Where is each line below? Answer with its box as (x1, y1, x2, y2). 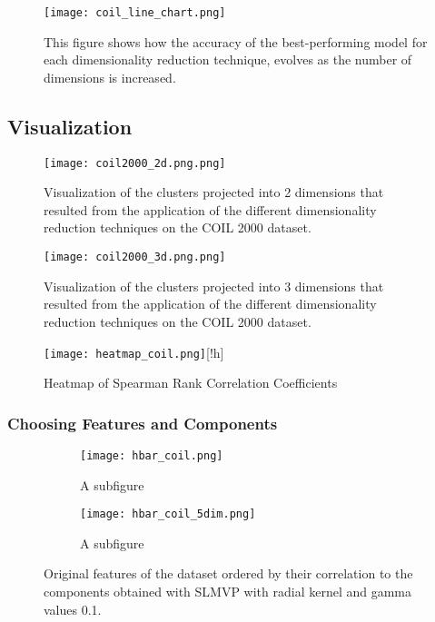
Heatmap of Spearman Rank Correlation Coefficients (44, 373, 338, 392)
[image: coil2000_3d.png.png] (44, 251, 226, 264)
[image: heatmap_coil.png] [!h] (44, 342, 224, 361)
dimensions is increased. (44, 67, 176, 86)
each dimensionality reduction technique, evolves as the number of (44, 50, 412, 69)
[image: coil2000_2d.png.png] (44, 156, 226, 170)
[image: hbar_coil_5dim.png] (80, 508, 256, 521)
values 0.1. (44, 599, 102, 618)
